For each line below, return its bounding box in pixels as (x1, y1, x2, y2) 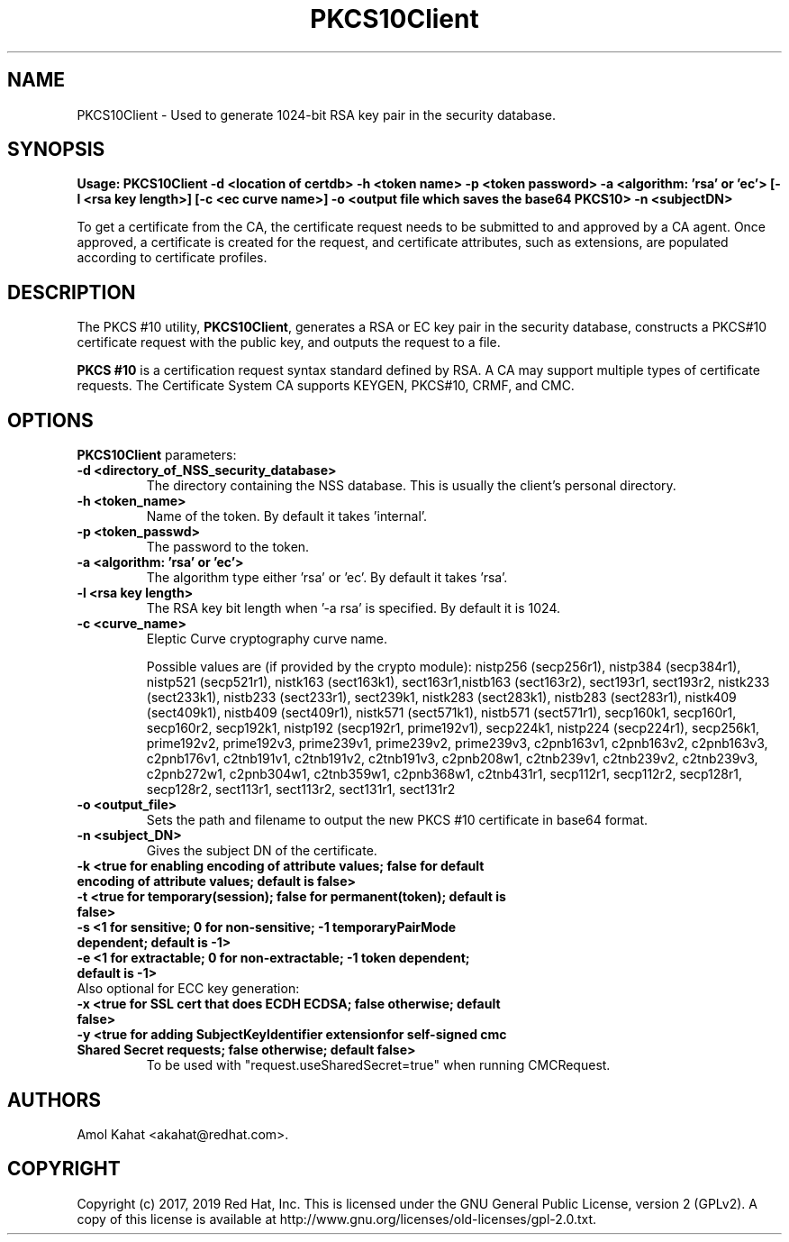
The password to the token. (146, 539, 310, 555)
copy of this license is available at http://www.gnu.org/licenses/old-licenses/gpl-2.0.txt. (77, 1210, 597, 1227)
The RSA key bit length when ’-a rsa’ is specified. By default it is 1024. (146, 600, 561, 616)
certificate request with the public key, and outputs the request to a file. (77, 334, 501, 351)
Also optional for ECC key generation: (77, 981, 300, 997)
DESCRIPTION (7, 280, 136, 304)
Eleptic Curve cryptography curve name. (146, 631, 387, 647)
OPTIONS (7, 408, 94, 432)
